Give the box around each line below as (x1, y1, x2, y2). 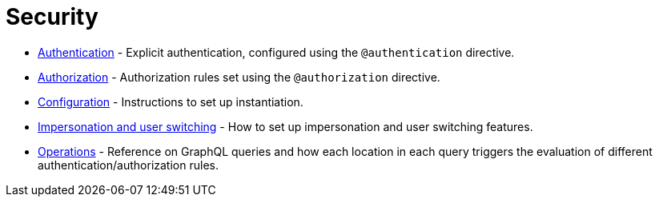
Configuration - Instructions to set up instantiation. (38, 94, 303, 109)
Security (6, 3, 98, 30)
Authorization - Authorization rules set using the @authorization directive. (38, 70, 440, 84)
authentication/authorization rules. (38, 157, 219, 172)
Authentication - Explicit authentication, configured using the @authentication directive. (38, 45, 515, 59)
